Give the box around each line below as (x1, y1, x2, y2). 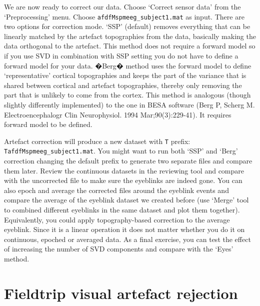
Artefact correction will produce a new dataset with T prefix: (4, 135, 190, 146)
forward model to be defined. (4, 119, 92, 129)
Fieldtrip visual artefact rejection (4, 282, 238, 303)
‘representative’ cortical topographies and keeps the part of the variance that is (4, 70, 246, 80)
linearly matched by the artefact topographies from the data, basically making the (4, 30, 256, 41)
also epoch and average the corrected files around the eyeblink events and (4, 184, 229, 195)
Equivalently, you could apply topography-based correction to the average (4, 214, 230, 224)
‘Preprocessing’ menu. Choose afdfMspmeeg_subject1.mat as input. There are (4, 11, 244, 21)
